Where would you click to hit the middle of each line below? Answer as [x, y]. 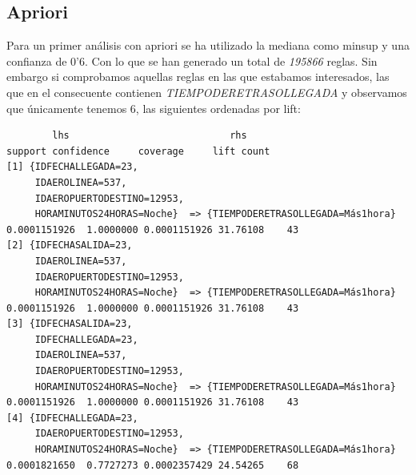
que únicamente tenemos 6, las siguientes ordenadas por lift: [154, 108]
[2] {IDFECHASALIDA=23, [70, 246]
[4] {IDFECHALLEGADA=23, [72, 418]
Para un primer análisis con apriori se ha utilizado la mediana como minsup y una [208, 45]
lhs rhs [150, 136]
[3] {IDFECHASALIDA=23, [70, 324]
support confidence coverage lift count [138, 151]
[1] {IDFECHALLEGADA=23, [72, 167]
